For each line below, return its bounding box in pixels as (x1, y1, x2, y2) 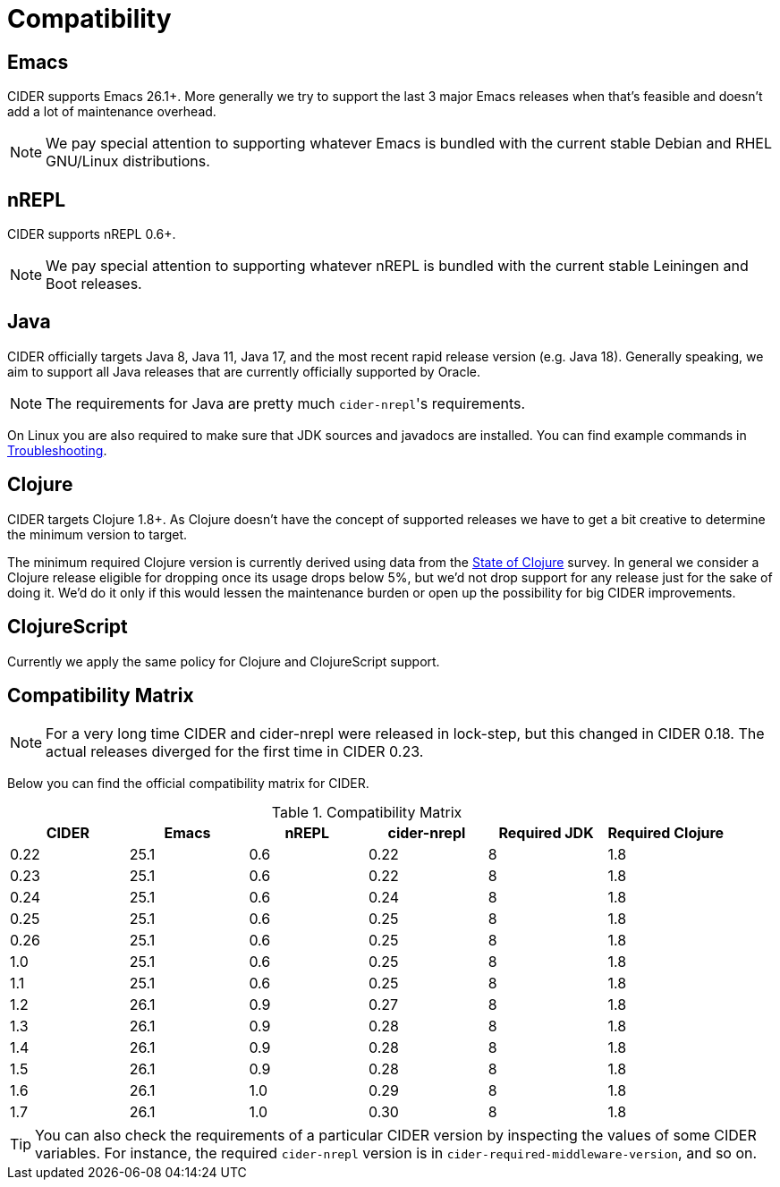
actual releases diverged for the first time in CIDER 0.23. (46, 742, 424, 761)
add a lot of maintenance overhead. (7, 104, 216, 120)
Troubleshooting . (7, 442, 107, 458)
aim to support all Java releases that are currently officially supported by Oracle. (7, 363, 481, 379)
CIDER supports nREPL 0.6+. (7, 226, 176, 242)
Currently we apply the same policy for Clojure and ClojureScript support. (7, 653, 440, 669)
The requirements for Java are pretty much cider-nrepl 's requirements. (46, 394, 526, 412)
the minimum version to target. (7, 526, 188, 542)
